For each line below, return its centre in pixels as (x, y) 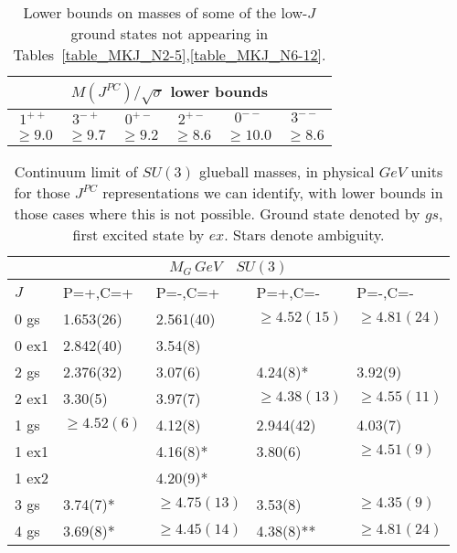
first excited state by (138, 234)
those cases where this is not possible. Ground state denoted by (217, 213)
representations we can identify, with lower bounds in (273, 192)
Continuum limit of (76, 171)
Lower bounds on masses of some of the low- (165, 12)
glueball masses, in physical (287, 171)
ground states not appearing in (170, 33)
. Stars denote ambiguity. (304, 234)
